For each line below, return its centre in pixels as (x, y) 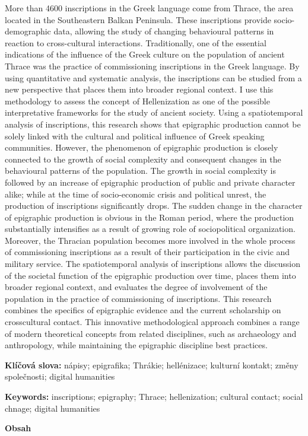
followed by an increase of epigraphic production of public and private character (150, 182)
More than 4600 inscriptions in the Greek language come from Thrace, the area (149, 8)
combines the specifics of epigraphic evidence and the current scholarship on (143, 310)
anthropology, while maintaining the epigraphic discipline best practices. (136, 345)
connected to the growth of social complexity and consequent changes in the (143, 159)
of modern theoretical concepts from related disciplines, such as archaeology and (151, 333)
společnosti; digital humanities (60, 376)
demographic (28, 31)
